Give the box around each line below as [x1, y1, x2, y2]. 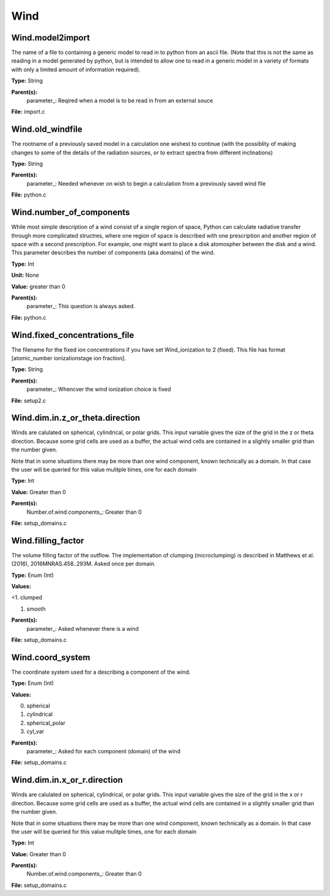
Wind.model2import [11, 32, 90, 43]
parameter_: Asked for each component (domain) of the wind [26, 748, 180, 755]
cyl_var [26, 728, 45, 735]
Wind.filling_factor [11, 535, 84, 546]
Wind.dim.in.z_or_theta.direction [11, 413, 141, 423]
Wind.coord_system [11, 652, 90, 663]
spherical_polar [26, 719, 65, 726]
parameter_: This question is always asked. [26, 303, 136, 310]
